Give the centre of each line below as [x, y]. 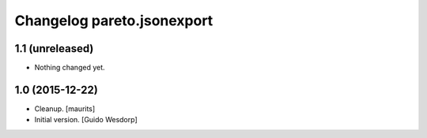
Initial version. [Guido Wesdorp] [86, 120]
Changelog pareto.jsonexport [114, 21]
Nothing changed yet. [70, 68]
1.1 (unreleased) [54, 48]
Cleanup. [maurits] [65, 108]
